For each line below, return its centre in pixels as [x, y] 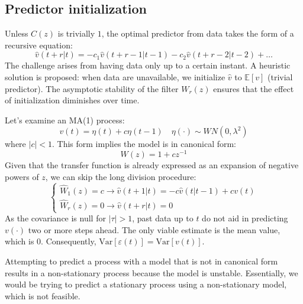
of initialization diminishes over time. [72, 100]
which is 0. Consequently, [51, 241]
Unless [17, 33]
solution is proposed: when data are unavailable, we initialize [115, 76]
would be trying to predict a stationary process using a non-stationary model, [146, 284]
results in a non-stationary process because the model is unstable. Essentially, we [151, 272]
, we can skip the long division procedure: [121, 176]
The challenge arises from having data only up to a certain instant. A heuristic [148, 65]
